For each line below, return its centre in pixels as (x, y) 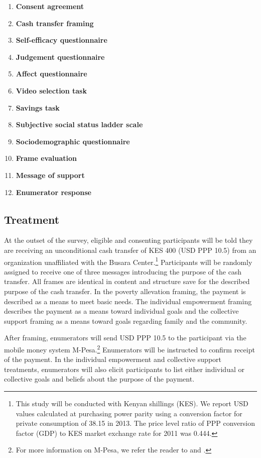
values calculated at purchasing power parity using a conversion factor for (129, 413)
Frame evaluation (46, 158)
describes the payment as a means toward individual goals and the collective (121, 311)
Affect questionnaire (51, 74)
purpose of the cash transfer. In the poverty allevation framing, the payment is (125, 291)
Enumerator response (53, 192)
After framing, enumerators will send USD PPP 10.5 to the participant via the (125, 338)
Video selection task (51, 90)
